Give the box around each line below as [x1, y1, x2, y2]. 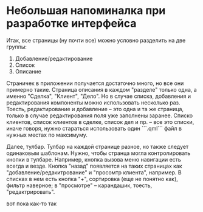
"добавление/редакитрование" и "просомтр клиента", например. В [6, 168, 182, 176]
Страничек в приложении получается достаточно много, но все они [6, 80, 184, 87]
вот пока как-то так [6, 200, 57, 207]
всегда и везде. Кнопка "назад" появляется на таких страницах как [6, 162, 182, 169]
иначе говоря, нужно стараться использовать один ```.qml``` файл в [6, 125, 182, 132]
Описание [15, 67, 41, 75]
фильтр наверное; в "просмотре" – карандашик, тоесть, [6, 182, 153, 189]
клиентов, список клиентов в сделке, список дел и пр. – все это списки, [6, 118, 194, 125]
